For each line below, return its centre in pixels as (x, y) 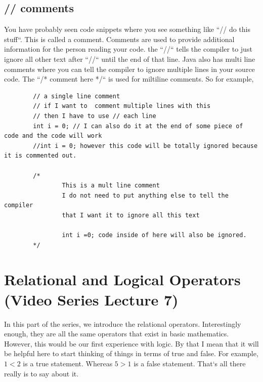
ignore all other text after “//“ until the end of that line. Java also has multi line (130, 59)
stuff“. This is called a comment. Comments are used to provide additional (119, 39)
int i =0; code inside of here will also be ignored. (154, 235)
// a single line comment (77, 96)
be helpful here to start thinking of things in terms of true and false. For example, (131, 353)
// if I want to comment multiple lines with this (122, 106)
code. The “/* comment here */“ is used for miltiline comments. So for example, (129, 79)
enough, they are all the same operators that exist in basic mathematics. (117, 334)
